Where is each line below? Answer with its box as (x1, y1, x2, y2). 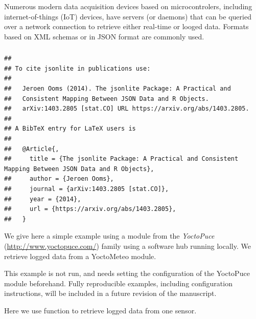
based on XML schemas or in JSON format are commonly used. (4, 31, 204, 41)
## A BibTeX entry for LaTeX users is (4, 125, 136, 133)
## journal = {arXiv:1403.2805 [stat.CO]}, (4, 185, 169, 193)
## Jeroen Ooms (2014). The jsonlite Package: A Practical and (4, 85, 231, 93)
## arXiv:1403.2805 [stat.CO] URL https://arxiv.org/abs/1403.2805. (4, 105, 249, 113)
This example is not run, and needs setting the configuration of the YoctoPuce (4, 268, 250, 279)
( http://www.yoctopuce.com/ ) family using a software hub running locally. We (4, 240, 251, 251)
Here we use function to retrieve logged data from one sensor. (4, 305, 197, 315)
